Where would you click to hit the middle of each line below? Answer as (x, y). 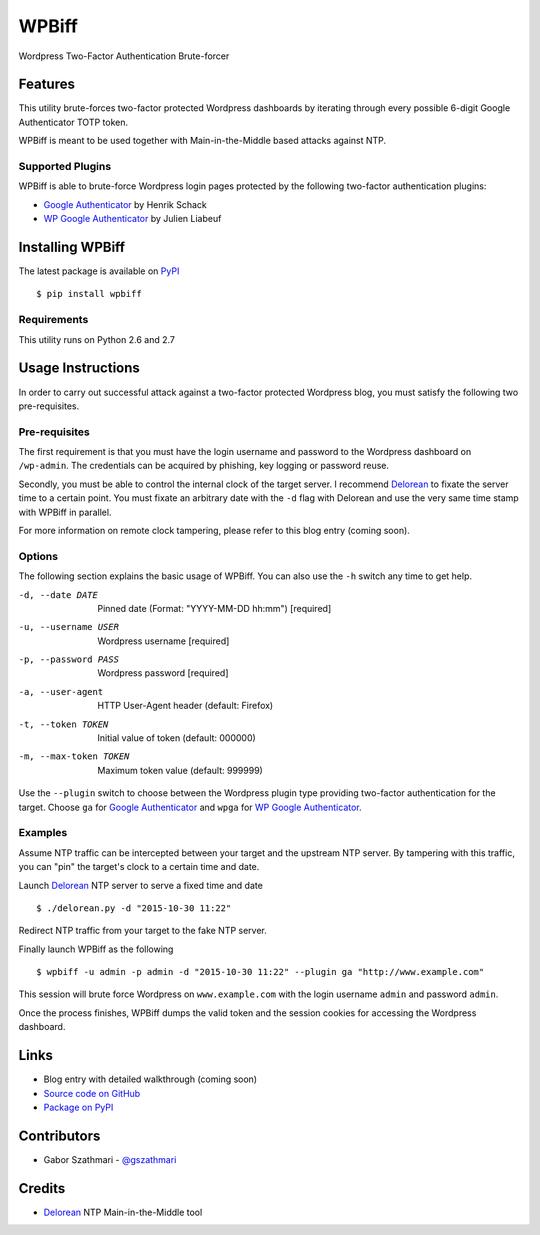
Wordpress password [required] (163, 673)
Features (46, 84)
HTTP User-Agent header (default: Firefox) (185, 706)
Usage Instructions (79, 368)
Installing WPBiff (71, 246)
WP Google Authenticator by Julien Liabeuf (132, 219)
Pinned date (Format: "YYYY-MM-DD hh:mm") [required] (214, 608)
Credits (42, 1188)
